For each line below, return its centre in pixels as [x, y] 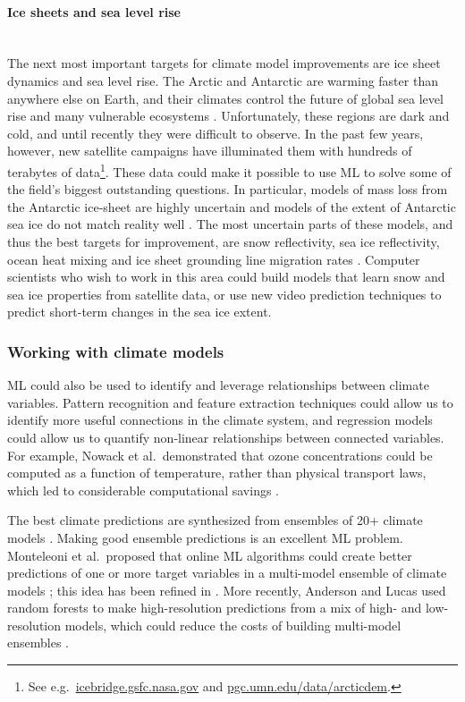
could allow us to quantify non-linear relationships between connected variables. [226, 437]
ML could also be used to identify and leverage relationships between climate [218, 385]
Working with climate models [116, 351]
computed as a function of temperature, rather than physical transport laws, [217, 473]
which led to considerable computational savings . [144, 490]
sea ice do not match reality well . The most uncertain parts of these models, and [230, 224]
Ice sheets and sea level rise [94, 11]
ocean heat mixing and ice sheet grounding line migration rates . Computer [214, 259]
